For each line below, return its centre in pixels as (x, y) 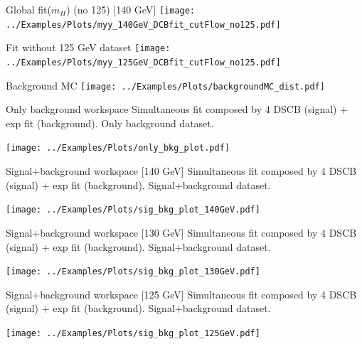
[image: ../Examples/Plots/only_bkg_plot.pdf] (118, 148)
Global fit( (28, 9)
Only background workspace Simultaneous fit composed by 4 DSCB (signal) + (177, 109)
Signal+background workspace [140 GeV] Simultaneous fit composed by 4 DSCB (181, 171)
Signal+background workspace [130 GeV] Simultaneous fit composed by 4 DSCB (181, 232)
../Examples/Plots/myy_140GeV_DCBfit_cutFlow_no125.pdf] (143, 25)
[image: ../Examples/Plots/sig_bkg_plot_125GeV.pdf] (133, 333)
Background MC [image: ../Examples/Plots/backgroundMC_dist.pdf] (165, 85)
